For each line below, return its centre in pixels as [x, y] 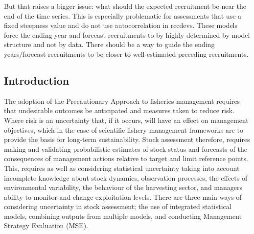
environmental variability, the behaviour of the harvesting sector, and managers [123, 187]
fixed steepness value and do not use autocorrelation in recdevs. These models [121, 25]
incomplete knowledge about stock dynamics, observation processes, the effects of [126, 177]
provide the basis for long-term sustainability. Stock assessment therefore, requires [127, 139]
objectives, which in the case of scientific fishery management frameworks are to [124, 129]
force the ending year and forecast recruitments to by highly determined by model [127, 35]
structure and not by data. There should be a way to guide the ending [109, 44]
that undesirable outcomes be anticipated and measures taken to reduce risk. [119, 110]
